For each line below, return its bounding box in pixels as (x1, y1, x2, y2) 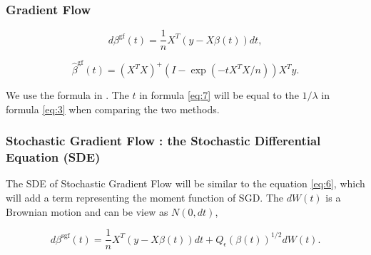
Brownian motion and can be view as (6, 204, 168, 219)
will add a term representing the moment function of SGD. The (6, 189, 283, 204)
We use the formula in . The (6, 88, 129, 102)
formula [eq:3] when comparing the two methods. (6, 101, 220, 116)
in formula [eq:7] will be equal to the (139, 88, 299, 102)
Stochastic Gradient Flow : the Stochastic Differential (6, 132, 321, 150)
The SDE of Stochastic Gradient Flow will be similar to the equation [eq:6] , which (6, 176, 365, 191)
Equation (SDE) (6, 148, 101, 166)
